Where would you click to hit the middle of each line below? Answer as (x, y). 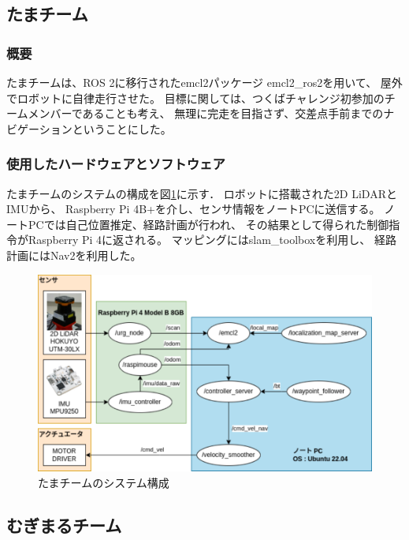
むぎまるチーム (64, 525)
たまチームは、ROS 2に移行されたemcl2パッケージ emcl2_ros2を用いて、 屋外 (204, 82)
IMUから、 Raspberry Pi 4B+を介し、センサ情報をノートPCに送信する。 (193, 209)
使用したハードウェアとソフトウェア (116, 164)
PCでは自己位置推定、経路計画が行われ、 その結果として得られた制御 (208, 224)
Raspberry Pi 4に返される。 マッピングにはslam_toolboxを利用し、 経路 (212, 240)
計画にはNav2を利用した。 (74, 255)
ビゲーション (39, 128)
